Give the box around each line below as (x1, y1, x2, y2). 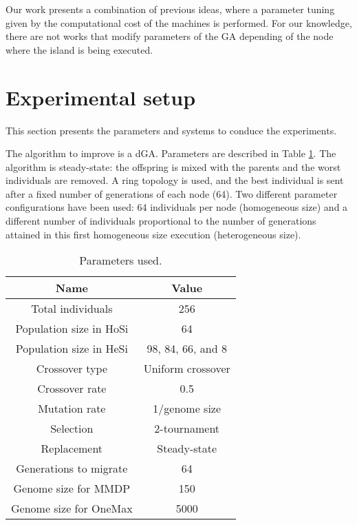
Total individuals (31, 300, 113, 317)
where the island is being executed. (6, 42, 153, 56)
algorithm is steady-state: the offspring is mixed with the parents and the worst (6, 159, 341, 174)
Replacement (41, 440, 103, 457)
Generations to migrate (16, 460, 128, 477)
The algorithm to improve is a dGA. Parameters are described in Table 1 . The (6, 146, 336, 161)
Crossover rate (37, 380, 107, 397)
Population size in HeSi (15, 340, 128, 357)
